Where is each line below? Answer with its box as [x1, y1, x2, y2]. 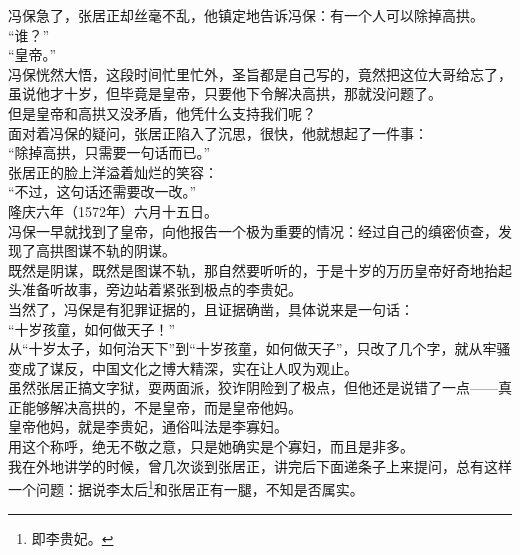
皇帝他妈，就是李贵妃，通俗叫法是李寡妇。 [8, 416, 288, 437]
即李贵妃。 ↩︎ [31, 527, 114, 548]
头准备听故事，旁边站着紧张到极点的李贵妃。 [8, 279, 302, 300]
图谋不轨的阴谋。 [63, 240, 176, 261]
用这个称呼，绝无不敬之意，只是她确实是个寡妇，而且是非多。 [8, 436, 414, 457]
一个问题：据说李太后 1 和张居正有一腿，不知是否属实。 [8, 476, 364, 499]
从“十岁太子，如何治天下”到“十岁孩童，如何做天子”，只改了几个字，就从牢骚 [8, 338, 511, 359]
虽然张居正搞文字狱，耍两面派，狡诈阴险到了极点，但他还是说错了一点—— [8, 377, 498, 398]
